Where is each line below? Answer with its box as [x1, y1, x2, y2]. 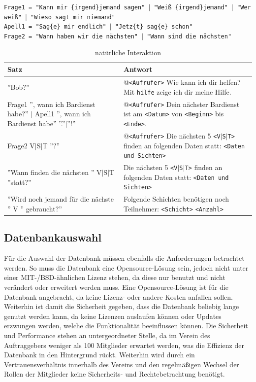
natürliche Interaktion [95, 47, 161, 57]
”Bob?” [7, 81, 30, 92]
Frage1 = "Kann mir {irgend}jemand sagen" [4, 4, 145, 11]
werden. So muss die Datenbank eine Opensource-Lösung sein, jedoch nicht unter [4, 262, 249, 273]
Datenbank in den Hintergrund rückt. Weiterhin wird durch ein [4, 349, 195, 360]
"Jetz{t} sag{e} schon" [115, 23, 193, 31]
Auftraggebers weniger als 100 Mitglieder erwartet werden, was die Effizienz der [4, 340, 244, 350]
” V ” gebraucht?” [7, 203, 62, 213]
